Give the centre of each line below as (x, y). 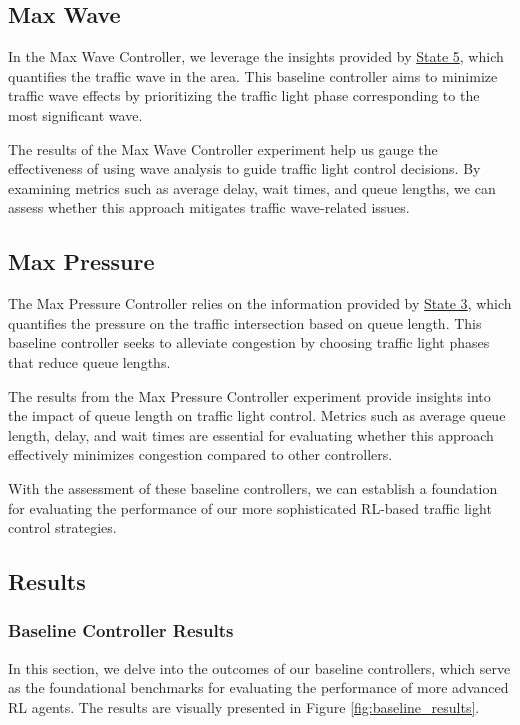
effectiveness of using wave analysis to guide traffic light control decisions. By (244, 168)
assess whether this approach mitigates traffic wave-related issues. (209, 207)
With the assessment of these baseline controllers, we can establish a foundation (253, 487)
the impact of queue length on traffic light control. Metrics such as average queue (257, 415)
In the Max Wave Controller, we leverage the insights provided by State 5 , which (256, 56)
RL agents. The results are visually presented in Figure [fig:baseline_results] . (244, 706)
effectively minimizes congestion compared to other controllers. (200, 454)
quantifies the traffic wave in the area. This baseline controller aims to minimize (253, 75)
